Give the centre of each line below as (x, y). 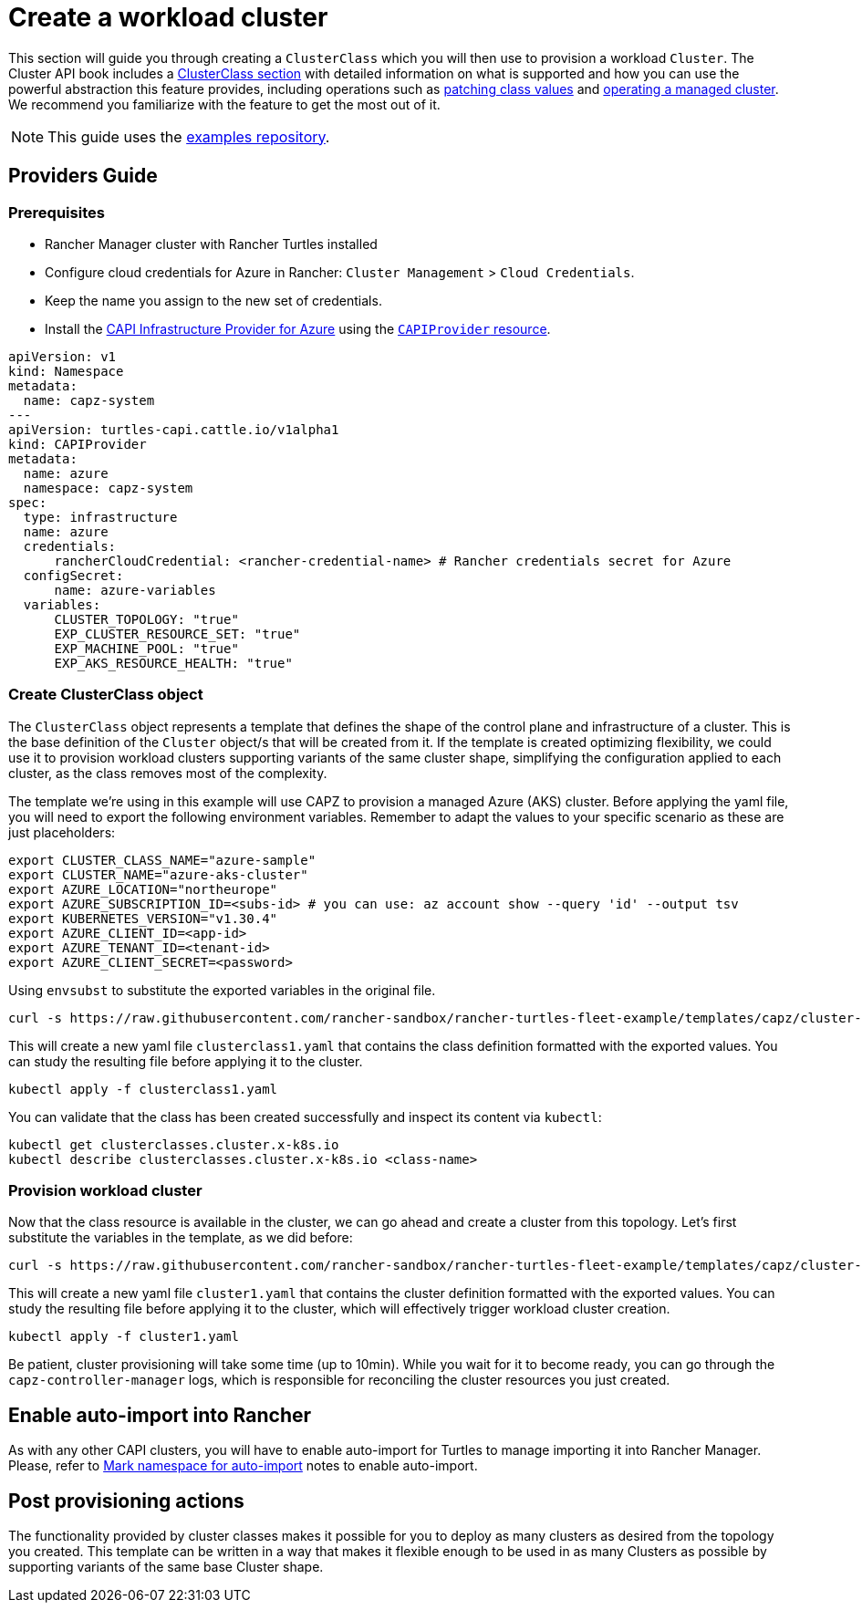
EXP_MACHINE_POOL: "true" (146, 648)
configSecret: (73, 575)
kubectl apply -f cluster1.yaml (124, 1337)
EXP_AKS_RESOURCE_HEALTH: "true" (173, 663)
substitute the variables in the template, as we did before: (181, 1238)
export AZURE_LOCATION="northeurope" (143, 889)
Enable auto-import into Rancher (160, 1415)
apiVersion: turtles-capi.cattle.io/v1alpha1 (174, 429)
